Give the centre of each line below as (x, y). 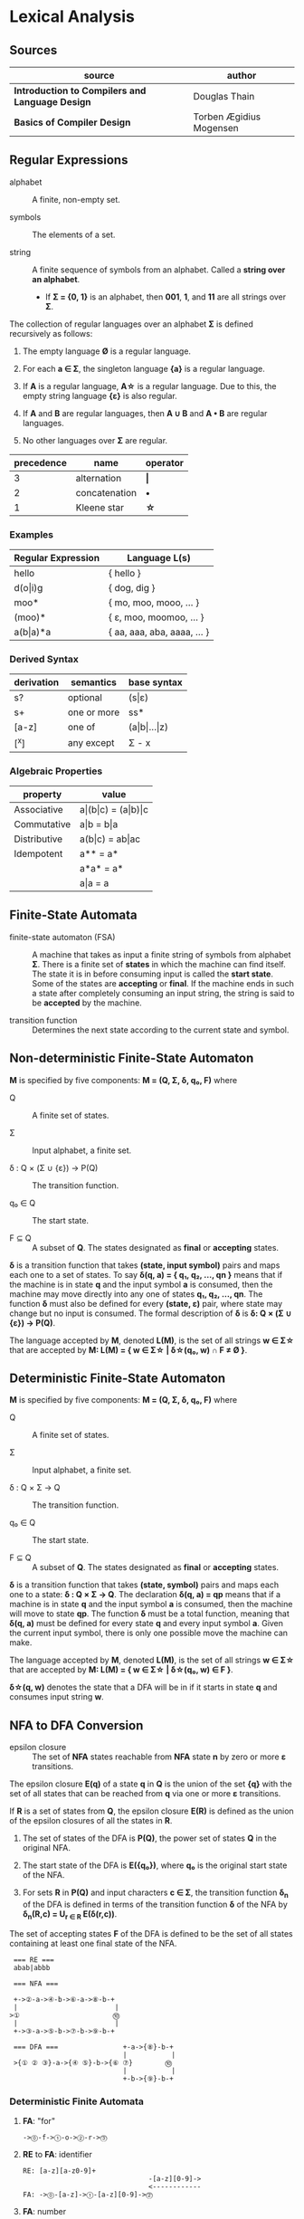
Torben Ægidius (227, 117)
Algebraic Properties (56, 771)
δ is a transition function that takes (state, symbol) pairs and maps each (144, 1585)
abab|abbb (32, 1967)
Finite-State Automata (73, 915)
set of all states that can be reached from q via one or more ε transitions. (145, 1794)
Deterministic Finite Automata (77, 2101)
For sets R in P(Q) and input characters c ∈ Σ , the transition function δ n (155, 1894)
